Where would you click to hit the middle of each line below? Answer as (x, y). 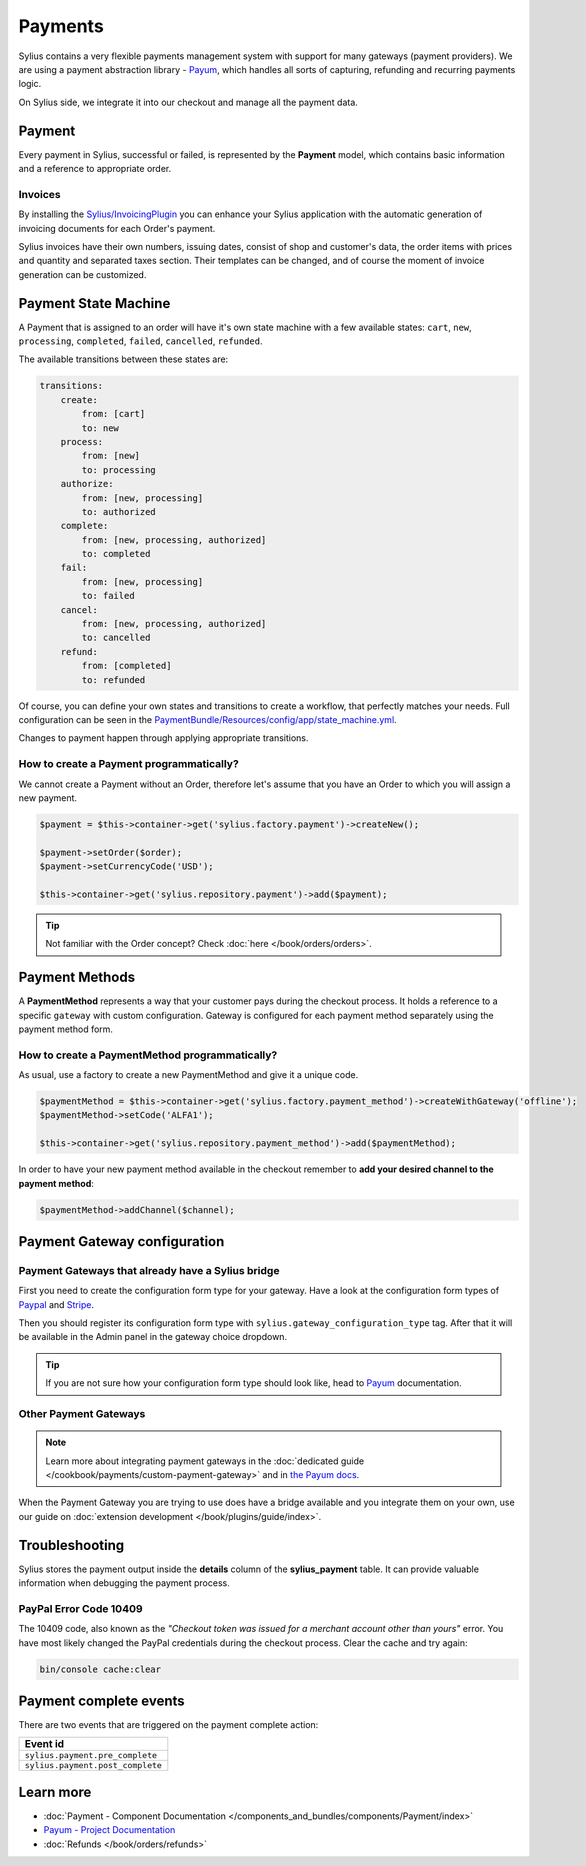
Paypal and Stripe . (56, 1304)
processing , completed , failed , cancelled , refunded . (141, 341)
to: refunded (113, 679)
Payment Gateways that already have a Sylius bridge (149, 1270)
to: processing (119, 469)
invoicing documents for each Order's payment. (117, 228)
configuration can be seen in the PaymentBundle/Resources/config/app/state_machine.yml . (207, 719)
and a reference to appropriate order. (95, 169)
